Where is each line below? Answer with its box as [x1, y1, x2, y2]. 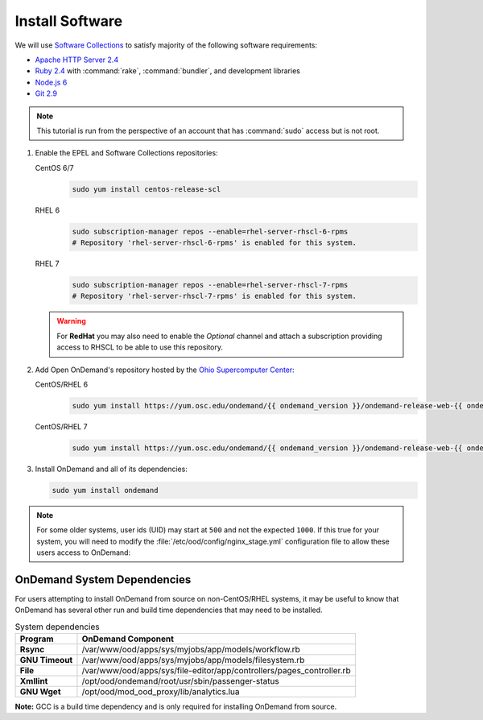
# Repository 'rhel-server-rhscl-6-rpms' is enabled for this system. [72, 238, 357, 247]
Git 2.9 [35, 89, 58, 98]
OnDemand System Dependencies [14, 573, 192, 586]
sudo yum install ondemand [52, 486, 159, 494]
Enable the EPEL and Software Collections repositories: [35, 148, 218, 158]
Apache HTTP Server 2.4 [35, 55, 119, 64]
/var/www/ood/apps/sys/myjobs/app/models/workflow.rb [81, 644, 301, 656]
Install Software [14, 12, 123, 30]
